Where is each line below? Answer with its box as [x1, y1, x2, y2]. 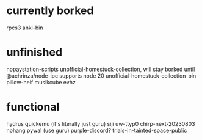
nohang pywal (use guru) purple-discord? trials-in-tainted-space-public [6, 127, 187, 134]
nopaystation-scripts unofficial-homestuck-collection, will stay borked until [6, 65, 195, 73]
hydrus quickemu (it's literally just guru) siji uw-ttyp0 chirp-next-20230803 [6, 120, 195, 127]
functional [6, 100, 60, 114]
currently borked [6, 4, 94, 18]
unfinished [6, 45, 63, 59]
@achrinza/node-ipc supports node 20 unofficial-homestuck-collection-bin [6, 72, 197, 79]
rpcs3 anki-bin [6, 24, 43, 31]
